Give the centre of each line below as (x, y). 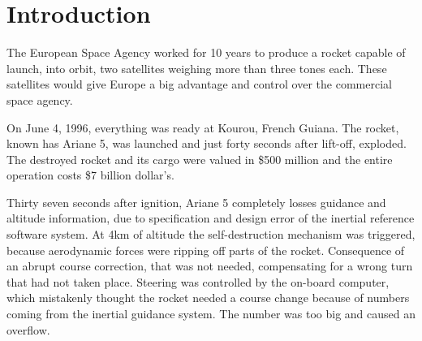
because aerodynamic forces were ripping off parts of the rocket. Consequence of (206, 250)
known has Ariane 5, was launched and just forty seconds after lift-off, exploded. (207, 143)
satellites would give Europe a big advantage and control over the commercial (199, 84)
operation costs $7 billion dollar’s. (90, 175)
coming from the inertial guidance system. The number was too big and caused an (211, 314)
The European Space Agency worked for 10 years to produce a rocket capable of (206, 52)
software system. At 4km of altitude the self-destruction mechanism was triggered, (211, 234)
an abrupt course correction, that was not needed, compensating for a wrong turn (210, 266)
